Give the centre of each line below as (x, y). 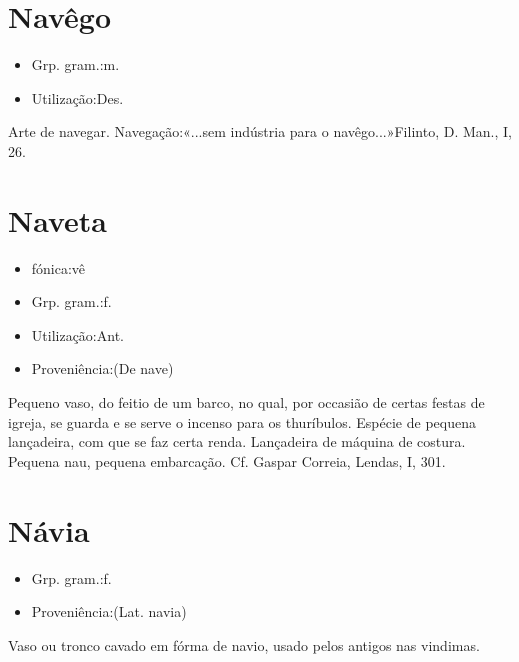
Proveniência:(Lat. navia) (109, 611)
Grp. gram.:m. (75, 64)
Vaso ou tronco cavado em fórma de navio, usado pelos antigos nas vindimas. (244, 644)
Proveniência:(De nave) (102, 368)
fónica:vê (58, 267)
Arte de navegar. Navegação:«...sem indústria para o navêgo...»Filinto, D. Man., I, (260, 131)
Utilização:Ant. (77, 334)
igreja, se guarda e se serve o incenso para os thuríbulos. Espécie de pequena (242, 421)
